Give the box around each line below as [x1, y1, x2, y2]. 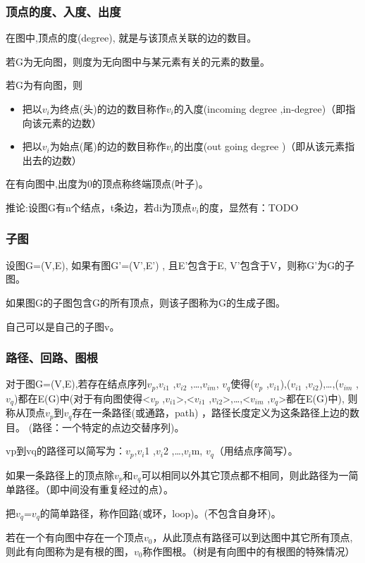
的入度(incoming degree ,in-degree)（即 [173, 101, 346, 116]
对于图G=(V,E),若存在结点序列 [6, 376, 147, 391]
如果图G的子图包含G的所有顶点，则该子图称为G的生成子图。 [6, 295, 285, 309]
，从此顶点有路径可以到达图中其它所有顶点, [152, 530, 353, 545]
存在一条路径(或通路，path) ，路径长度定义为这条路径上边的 [72, 405, 350, 420]
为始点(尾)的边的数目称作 [49, 139, 166, 154]
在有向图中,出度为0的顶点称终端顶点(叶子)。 [6, 176, 209, 191]
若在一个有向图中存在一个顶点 [6, 530, 144, 545]
